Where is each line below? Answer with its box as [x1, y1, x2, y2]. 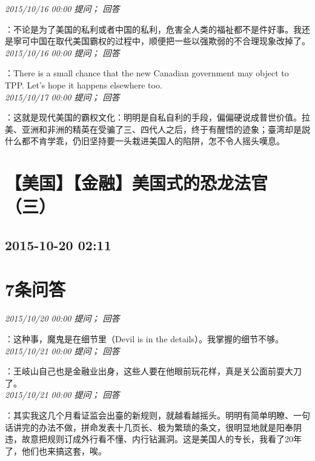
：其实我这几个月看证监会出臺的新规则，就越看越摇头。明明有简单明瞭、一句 [5, 408, 310, 421]
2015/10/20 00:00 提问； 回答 [5, 312, 120, 325]
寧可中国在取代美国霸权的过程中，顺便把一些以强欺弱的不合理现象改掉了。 [13, 35, 310, 47]
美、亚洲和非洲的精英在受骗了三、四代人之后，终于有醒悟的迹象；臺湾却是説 [5, 122, 310, 135]
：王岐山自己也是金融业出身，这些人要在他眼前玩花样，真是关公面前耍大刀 [5, 365, 302, 377]
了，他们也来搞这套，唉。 [5, 444, 107, 457]
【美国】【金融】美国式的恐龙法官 [5, 170, 268, 195]
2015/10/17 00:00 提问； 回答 [5, 90, 120, 103]
